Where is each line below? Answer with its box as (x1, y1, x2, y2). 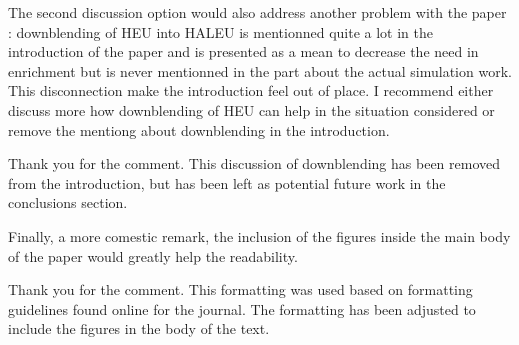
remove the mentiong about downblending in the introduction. (8, 119, 390, 140)
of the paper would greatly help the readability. (8, 245, 298, 266)
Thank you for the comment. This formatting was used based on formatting (8, 279, 473, 300)
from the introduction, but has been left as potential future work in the (8, 172, 446, 193)
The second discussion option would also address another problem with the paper (8, 2, 507, 22)
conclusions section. (8, 192, 128, 213)
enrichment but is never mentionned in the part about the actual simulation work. (8, 60, 512, 81)
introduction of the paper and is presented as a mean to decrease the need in (8, 41, 479, 62)
